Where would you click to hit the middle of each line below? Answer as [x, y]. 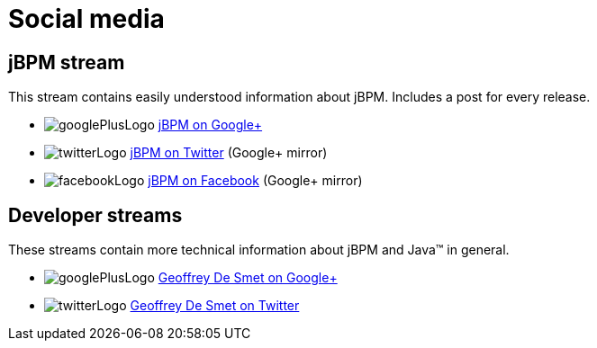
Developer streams [95, 215]
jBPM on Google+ [210, 125]
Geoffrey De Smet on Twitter [215, 306]
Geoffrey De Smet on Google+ [248, 278]
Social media [86, 19]
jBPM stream [67, 62]
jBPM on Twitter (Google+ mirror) [229, 153]
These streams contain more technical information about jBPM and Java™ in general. [259, 250]
